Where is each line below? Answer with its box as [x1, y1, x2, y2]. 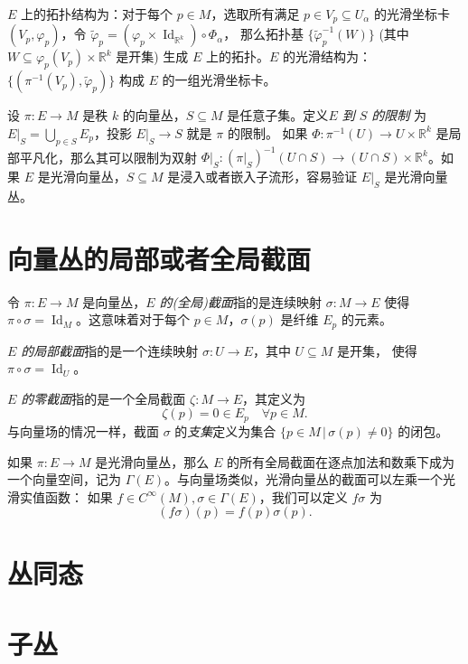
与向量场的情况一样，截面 [7, 421, 159, 440]
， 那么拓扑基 [223, 24, 304, 43]
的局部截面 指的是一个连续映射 [21, 341, 199, 360]
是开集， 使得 [337, 341, 417, 360]
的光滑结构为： [282, 47, 371, 66]
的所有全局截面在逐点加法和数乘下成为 [226, 452, 454, 471]
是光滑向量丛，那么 [95, 452, 210, 471]
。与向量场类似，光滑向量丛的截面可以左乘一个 [164, 470, 444, 489]
